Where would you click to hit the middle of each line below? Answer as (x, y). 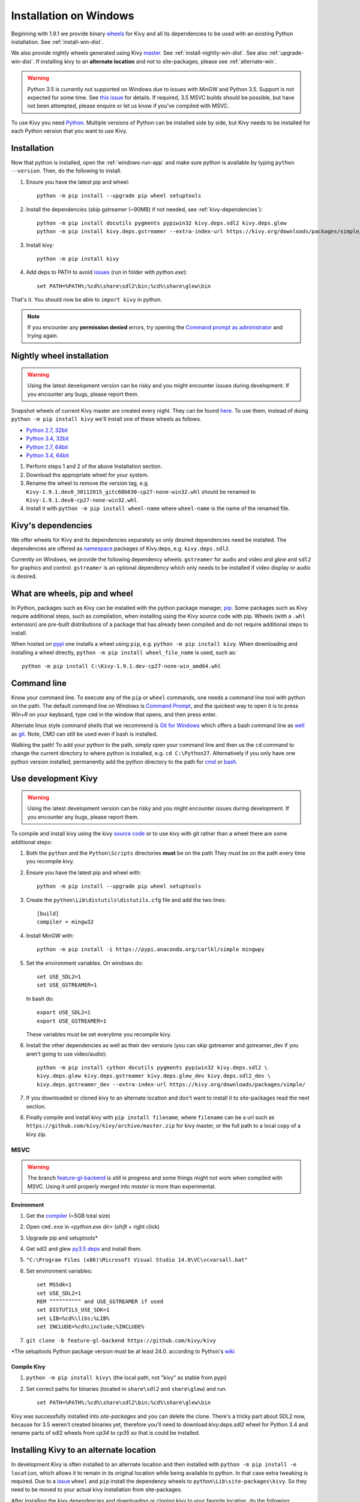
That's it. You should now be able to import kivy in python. (86, 300)
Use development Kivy (55, 779)
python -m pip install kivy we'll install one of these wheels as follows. (106, 419)
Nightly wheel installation (60, 356)
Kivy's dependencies (52, 526)
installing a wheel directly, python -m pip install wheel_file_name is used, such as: (124, 652)
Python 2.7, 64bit (47, 447)
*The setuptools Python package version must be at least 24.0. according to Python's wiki (123, 1351)
